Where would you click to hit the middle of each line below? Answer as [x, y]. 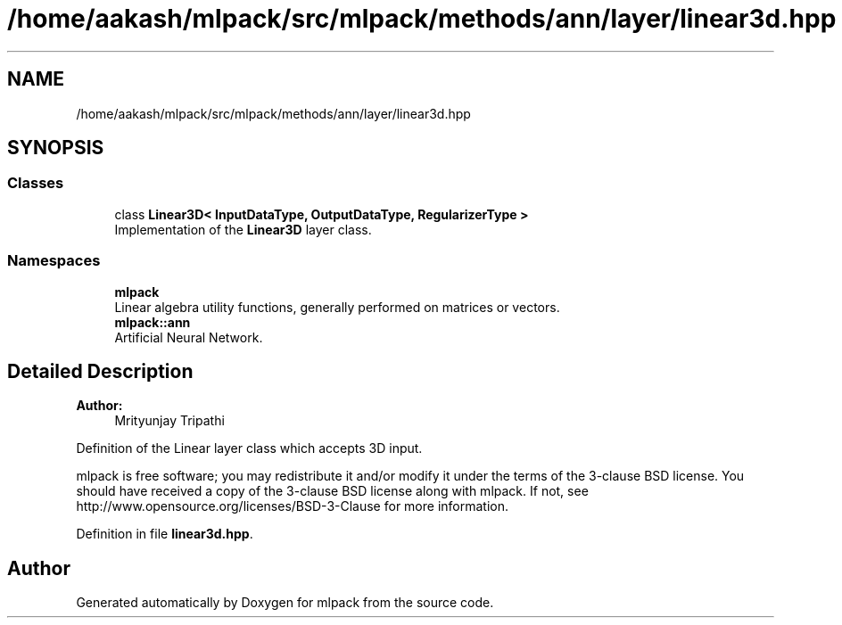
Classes [36, 183]
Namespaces [54, 261]
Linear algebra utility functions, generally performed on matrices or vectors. [337, 307]
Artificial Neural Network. [189, 337]
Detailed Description [100, 371]
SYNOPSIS [56, 148]
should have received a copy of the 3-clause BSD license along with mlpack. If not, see [332, 491]
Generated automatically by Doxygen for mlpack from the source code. [285, 603]
